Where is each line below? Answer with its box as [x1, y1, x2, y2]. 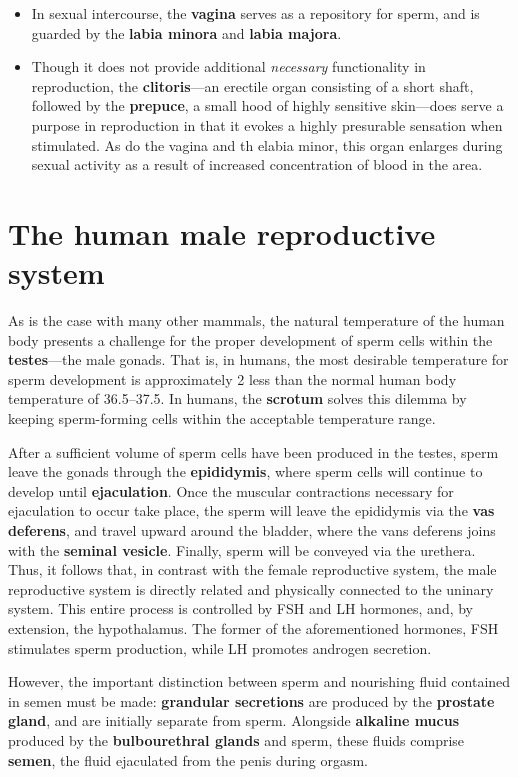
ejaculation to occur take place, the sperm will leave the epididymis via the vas [8, 500, 495, 521]
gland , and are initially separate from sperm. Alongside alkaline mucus [8, 710, 460, 731]
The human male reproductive [8, 212, 436, 253]
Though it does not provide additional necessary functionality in [31, 56, 426, 77]
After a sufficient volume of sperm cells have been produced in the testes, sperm [8, 441, 499, 462]
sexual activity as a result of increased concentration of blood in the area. [31, 154, 483, 175]
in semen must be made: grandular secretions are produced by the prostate [8, 690, 495, 711]
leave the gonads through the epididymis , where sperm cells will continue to [8, 461, 483, 482]
